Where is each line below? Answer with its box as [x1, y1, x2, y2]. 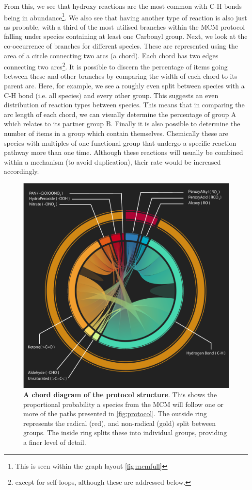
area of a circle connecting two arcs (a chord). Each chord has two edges [4, 50, 219, 60]
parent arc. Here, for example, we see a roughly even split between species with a [4, 81, 245, 91]
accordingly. [4, 166, 39, 176]
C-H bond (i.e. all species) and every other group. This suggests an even [4, 90, 219, 100]
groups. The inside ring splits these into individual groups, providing [23, 427, 227, 438]
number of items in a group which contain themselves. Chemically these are [4, 128, 228, 138]
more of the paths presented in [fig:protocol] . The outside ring [23, 408, 207, 419]
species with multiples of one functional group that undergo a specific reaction [4, 137, 236, 148]
